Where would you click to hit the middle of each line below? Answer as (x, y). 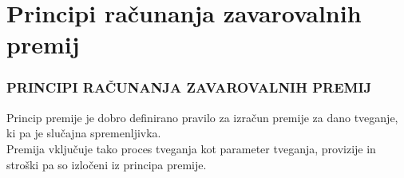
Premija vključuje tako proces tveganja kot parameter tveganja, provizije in (191, 148)
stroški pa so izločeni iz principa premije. (107, 164)
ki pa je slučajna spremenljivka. (84, 133)
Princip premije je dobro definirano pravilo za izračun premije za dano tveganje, (202, 117)
